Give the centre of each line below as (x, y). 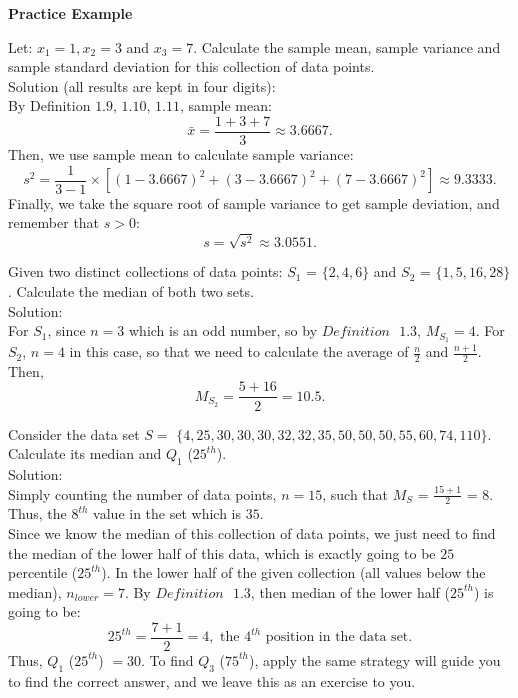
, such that (355, 493)
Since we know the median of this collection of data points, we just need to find (252, 532)
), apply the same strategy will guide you (375, 659)
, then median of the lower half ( (350, 591)
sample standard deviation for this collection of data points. (191, 66)
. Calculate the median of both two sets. (131, 291)
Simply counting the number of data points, (142, 493)
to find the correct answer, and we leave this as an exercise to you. (212, 680)
